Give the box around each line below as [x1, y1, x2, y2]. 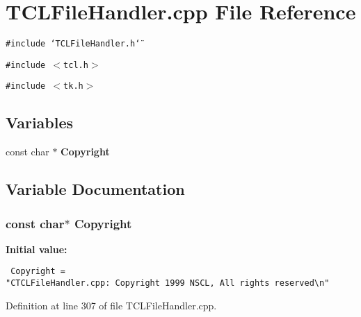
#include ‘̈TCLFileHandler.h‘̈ [6, 39, 141, 49]
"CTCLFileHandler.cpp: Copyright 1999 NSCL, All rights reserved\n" [6, 278, 330, 289]
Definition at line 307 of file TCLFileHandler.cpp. [6, 298, 217, 312]
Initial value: [6, 241, 67, 256]
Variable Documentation [6, 178, 185, 200]
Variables [6, 112, 74, 133]
